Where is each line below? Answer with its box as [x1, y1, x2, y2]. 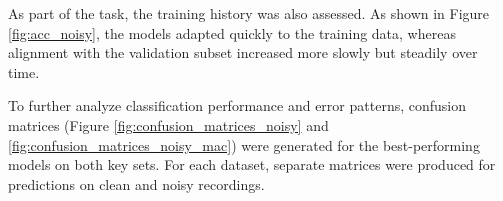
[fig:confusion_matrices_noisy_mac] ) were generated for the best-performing [8, 134, 480, 155]
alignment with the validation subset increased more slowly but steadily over [8, 42, 478, 63]
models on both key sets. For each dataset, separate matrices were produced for [8, 154, 496, 175]
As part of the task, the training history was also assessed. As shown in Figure [8, 3, 490, 23]
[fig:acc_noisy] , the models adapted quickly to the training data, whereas [8, 22, 456, 43]
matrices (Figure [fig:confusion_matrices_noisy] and [8, 114, 329, 135]
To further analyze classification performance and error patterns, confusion [8, 95, 466, 116]
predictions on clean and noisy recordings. [8, 173, 265, 194]
